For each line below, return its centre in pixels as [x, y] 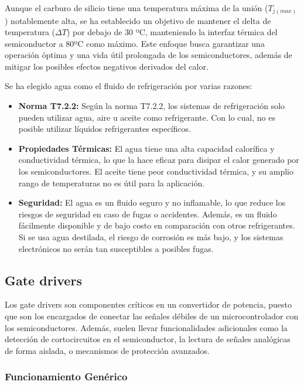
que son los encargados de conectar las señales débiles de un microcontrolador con [152, 316]
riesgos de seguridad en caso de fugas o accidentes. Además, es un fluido [148, 214]
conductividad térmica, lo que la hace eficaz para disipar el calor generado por [159, 160]
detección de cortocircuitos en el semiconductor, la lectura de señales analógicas [148, 339]
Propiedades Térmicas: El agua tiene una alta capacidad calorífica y [146, 148]
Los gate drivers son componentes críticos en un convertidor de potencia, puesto [148, 304]
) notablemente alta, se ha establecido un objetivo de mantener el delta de [138, 20]
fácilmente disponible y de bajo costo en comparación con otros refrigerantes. [157, 225]
